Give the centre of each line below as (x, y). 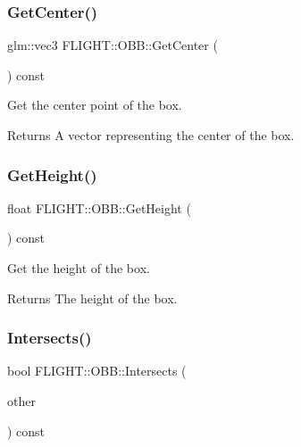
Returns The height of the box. (92, 298)
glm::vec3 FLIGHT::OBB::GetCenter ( (113, 45)
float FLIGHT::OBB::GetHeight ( (99, 207)
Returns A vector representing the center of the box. (151, 135)
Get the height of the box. (79, 268)
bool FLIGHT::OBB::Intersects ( (97, 371)
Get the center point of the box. (95, 105)
